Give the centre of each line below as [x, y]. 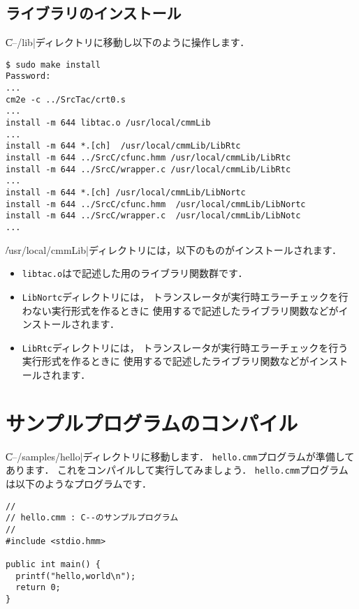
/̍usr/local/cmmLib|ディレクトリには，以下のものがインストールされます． [174, 249]
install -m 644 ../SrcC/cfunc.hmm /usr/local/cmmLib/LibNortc [156, 204]
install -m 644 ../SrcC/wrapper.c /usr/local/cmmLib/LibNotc [153, 216]
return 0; [38, 588]
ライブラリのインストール [94, 13]
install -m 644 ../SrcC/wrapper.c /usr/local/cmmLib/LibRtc [148, 169]
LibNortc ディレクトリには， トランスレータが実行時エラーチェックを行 [185, 296]
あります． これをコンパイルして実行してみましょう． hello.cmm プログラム [177, 470]
